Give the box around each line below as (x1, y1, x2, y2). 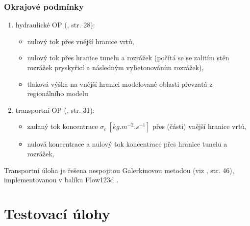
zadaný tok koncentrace (27, 121, 98, 131)
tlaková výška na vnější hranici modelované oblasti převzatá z (27, 78, 213, 89)
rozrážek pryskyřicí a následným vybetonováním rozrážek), (27, 62, 204, 72)
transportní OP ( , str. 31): (15, 104, 95, 115)
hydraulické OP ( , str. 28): (15, 20, 95, 30)
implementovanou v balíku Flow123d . (4, 175, 119, 185)
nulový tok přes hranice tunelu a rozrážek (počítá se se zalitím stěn (27, 52, 229, 63)
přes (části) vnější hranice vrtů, (152, 121, 247, 131)
